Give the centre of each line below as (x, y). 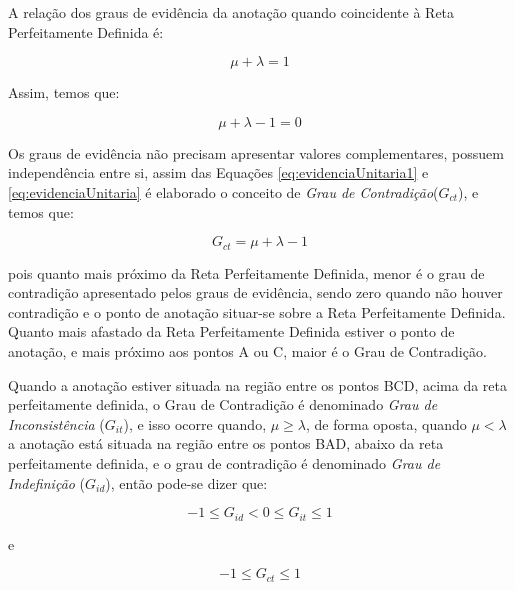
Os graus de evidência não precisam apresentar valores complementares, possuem (256, 152)
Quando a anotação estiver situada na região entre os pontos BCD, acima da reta (257, 384)
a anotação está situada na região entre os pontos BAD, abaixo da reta (226, 443)
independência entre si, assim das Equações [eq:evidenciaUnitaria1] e (218, 172)
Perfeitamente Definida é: (86, 31)
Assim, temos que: (64, 92)
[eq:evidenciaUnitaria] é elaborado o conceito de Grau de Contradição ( (223, 191)
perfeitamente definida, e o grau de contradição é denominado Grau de (224, 462)
